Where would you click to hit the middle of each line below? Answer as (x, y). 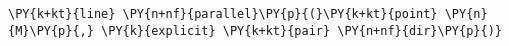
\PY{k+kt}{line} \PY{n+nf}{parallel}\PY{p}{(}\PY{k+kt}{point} (223, 14)
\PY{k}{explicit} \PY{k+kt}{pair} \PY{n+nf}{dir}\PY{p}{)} (301, 30)
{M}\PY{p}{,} (51, 30)
